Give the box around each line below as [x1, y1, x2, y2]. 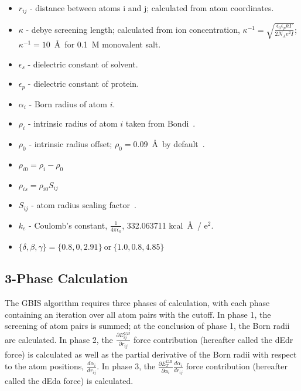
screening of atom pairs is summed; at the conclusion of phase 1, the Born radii [5, 319, 290, 332]
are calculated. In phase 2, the [5, 333, 113, 345]
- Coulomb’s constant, [29, 219, 108, 231]
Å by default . [152, 138, 205, 150]
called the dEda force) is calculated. [5, 374, 134, 386]
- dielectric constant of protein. [28, 77, 139, 90]
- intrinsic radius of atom [28, 117, 118, 130]
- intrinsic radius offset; [29, 138, 112, 150]
